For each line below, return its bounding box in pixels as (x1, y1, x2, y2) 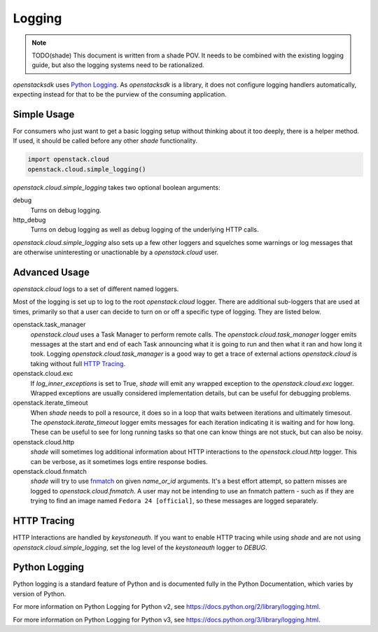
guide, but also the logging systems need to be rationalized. (31, 61, 204, 69)
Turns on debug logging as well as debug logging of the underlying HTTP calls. (30, 225, 259, 234)
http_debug (13, 216, 46, 224)
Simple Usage (13, 108, 75, 120)
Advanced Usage (13, 266, 90, 278)
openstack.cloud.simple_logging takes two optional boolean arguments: (13, 183, 220, 192)
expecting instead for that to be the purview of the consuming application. (13, 90, 227, 99)
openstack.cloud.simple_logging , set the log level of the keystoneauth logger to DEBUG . (13, 543, 267, 552)
